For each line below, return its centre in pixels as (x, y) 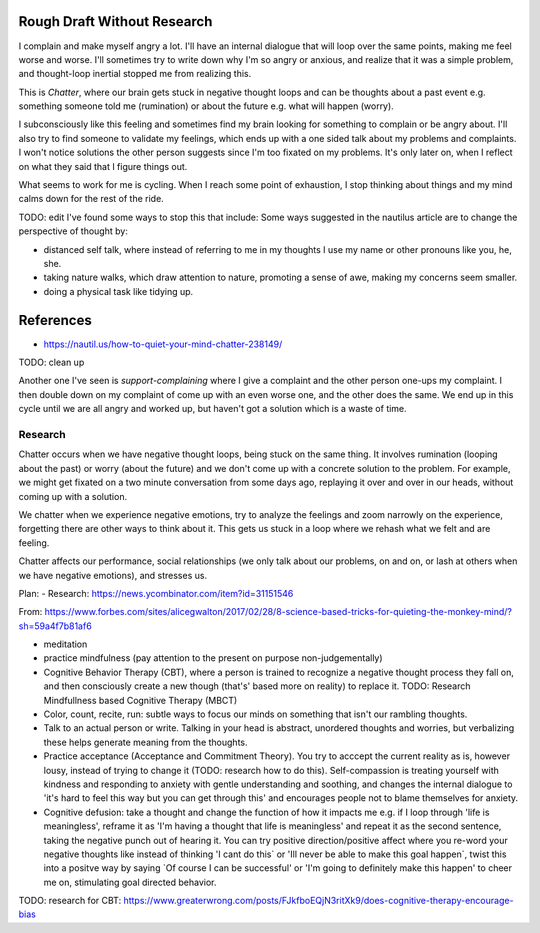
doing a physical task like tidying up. (118, 291)
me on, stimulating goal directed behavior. (130, 882)
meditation (65, 644)
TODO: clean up (51, 362)
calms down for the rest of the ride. (91, 199)
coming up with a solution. (73, 496)
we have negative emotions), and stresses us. (113, 575)
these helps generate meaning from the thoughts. (146, 742)
